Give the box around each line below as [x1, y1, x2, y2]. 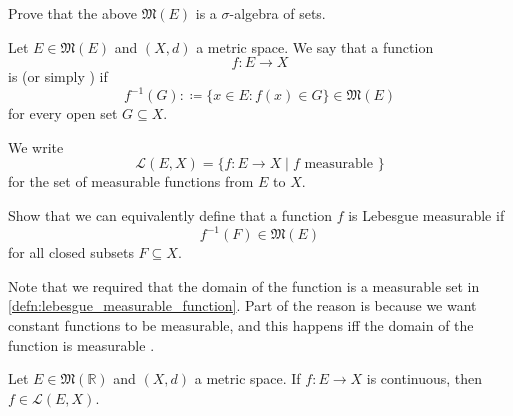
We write [8, 136, 64, 157]
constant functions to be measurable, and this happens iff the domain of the [8, 314, 474, 335]
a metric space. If [194, 368, 301, 389]
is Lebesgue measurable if [348, 205, 505, 226]
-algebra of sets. [229, 3, 326, 23]
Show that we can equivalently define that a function [8, 205, 332, 226]
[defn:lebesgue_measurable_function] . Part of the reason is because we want [8, 295, 477, 316]
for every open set [8, 103, 118, 124]
